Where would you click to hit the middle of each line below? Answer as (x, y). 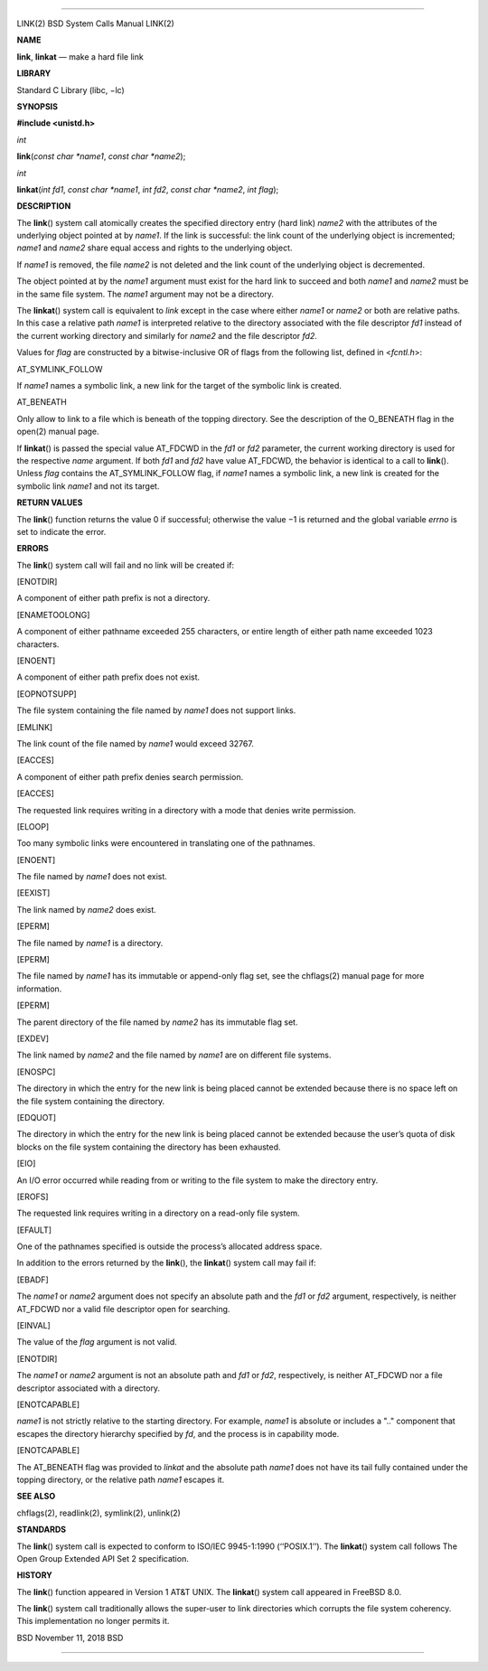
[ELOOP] (33, 826)
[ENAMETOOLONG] (53, 615)
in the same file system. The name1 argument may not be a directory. (145, 294)
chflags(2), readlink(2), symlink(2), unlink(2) (99, 1513)
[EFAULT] (34, 1230)
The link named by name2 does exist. (87, 909)
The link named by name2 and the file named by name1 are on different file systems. (174, 1055)
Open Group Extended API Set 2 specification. (103, 1558)
